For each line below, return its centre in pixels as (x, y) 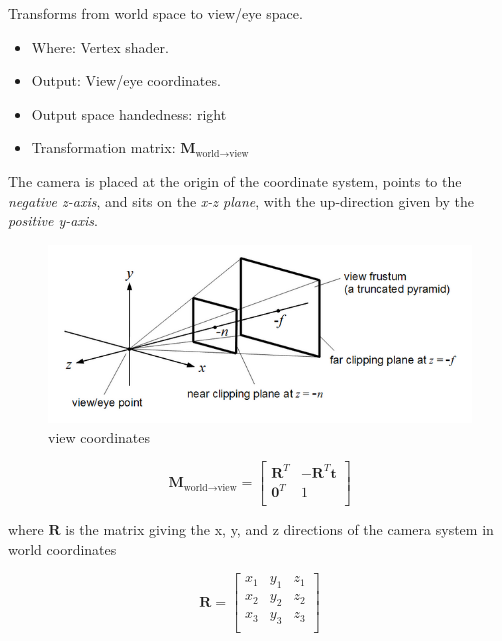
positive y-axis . (53, 220)
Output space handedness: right (129, 113)
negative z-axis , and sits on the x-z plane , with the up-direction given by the (241, 200)
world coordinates (62, 548)
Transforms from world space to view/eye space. (155, 13)
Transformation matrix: (103, 147)
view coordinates (99, 436)
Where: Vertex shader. (100, 46)
